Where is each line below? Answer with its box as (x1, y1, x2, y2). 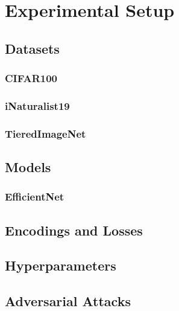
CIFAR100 (5, 71, 58, 86)
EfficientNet (5, 189, 64, 204)
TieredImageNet (5, 126, 86, 141)
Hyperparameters (5, 256, 116, 275)
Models (5, 158, 51, 176)
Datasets (5, 39, 60, 57)
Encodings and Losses (5, 220, 143, 239)
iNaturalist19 (5, 98, 70, 113)
